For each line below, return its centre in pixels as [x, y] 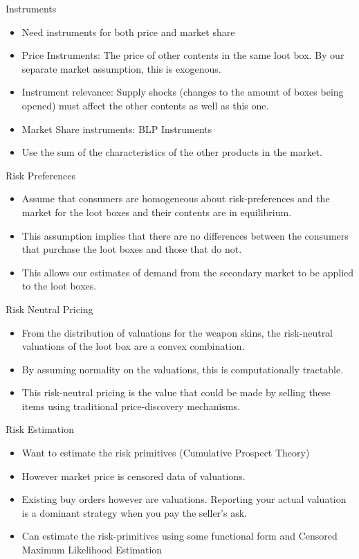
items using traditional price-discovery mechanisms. [131, 406]
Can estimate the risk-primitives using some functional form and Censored [179, 536]
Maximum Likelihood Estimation [92, 550]
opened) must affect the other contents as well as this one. [145, 105]
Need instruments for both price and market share [128, 32]
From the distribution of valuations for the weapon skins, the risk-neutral [177, 332]
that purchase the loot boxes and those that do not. [132, 249]
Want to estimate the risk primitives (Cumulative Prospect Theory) [166, 453]
